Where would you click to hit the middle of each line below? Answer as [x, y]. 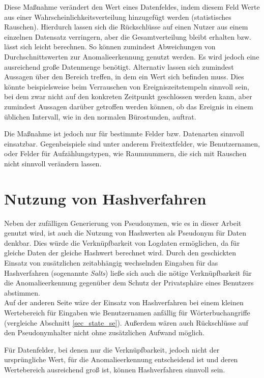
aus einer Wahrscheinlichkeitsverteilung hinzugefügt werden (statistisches [118, 17]
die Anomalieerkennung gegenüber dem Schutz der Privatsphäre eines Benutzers [129, 283]
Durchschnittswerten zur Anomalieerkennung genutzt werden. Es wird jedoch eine [132, 56]
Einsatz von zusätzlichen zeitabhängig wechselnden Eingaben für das [111, 263]
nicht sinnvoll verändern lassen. [53, 163]
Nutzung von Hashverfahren [105, 198]
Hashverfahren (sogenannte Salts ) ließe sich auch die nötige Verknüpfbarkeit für [128, 272]
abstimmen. [22, 292]
